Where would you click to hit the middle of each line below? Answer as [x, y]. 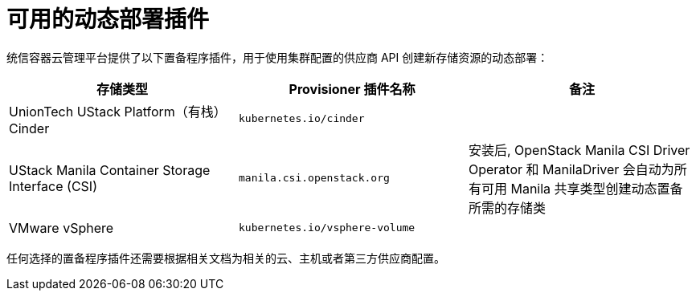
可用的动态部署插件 [108, 19]
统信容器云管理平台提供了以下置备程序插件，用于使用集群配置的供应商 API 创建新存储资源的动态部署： [278, 57]
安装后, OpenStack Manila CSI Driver [579, 150]
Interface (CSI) [53, 186]
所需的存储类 [507, 207]
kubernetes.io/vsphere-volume [327, 228]
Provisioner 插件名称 [352, 89]
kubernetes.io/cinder [301, 119]
